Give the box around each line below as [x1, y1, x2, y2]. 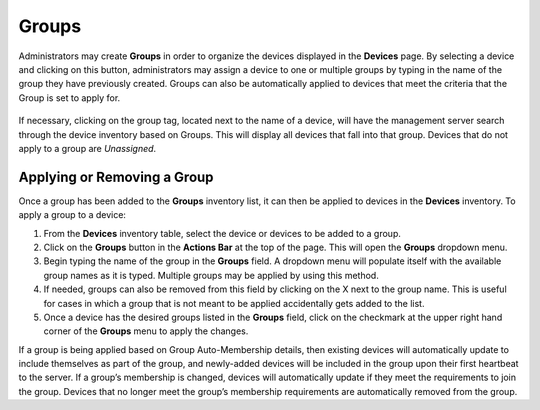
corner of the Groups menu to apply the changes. [43, 325, 249, 337]
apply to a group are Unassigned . [18, 142, 157, 154]
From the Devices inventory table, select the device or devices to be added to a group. [43, 227, 402, 239]
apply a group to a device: [18, 209, 127, 221]
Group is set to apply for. [18, 91, 121, 104]
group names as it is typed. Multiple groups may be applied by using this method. [43, 269, 379, 281]
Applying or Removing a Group [18, 168, 214, 185]
